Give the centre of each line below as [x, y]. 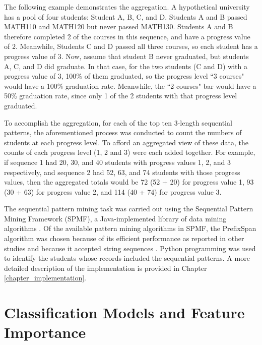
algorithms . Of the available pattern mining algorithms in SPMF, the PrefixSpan [130, 228]
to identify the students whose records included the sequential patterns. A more [127, 258]
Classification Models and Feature [124, 312]
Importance [45, 332]
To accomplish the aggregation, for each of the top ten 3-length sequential [118, 122]
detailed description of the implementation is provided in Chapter [106, 268]
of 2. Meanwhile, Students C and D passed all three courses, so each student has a [131, 46]
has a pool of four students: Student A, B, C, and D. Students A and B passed [126, 16]
